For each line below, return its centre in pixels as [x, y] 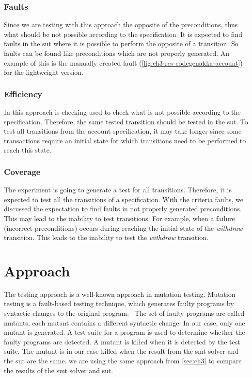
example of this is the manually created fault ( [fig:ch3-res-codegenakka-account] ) [123, 62]
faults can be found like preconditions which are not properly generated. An [117, 53]
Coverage [22, 171]
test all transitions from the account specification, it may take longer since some [123, 131]
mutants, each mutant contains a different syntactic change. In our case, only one [125, 322]
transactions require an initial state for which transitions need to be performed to [125, 140]
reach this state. [28, 150]
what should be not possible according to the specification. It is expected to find [123, 34]
